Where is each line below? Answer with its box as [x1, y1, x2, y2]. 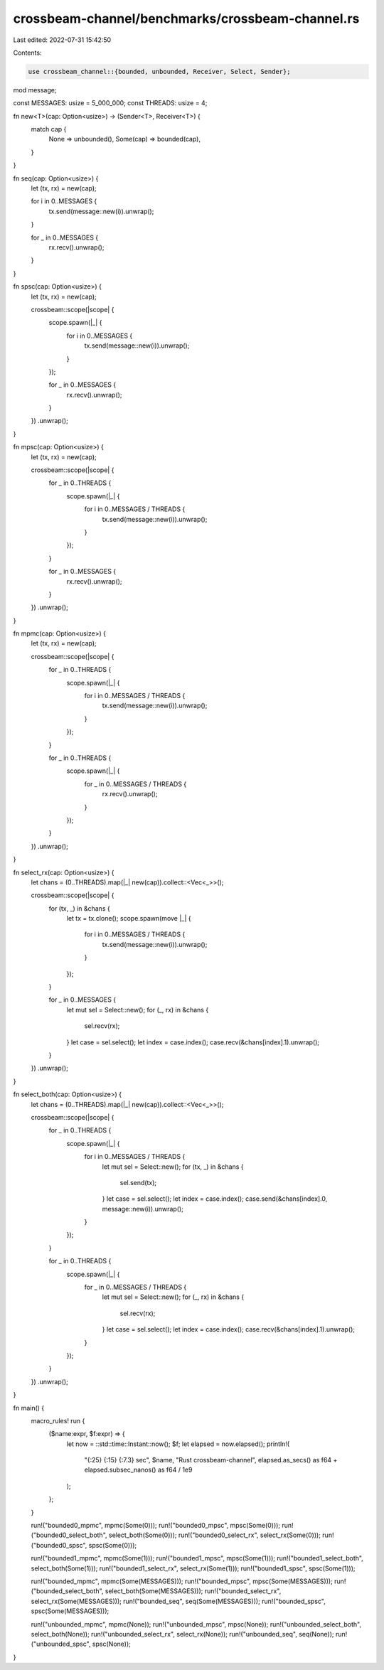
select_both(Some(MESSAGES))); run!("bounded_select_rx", [105, 1587, 282, 1595]
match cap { [31, 125, 67, 134]
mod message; [13, 85, 57, 94]
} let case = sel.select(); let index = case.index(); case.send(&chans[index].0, [102, 1194, 328, 1203]
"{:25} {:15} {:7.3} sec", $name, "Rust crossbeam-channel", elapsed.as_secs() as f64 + [84, 1456, 338, 1465]
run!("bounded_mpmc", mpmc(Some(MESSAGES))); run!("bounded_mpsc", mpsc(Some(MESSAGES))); [31, 1577, 334, 1585]
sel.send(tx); [119, 1178, 157, 1187]
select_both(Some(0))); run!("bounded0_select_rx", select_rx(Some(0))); [108, 1531, 321, 1539]
